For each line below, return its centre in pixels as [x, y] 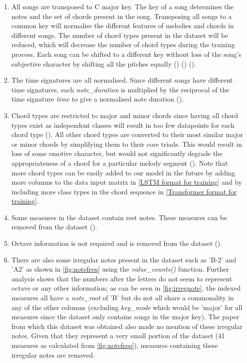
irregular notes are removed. [53, 354]
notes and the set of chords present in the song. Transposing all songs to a [122, 16]
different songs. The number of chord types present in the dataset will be [120, 35]
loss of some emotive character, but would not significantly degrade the [117, 153]
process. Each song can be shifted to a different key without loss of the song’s [126, 54]
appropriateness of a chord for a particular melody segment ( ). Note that [120, 163]
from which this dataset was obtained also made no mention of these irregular [127, 326]
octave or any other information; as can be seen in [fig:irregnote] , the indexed [126, 288]
